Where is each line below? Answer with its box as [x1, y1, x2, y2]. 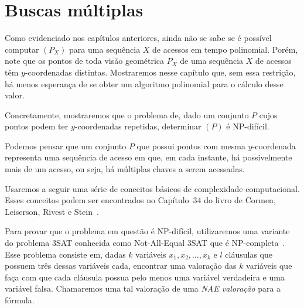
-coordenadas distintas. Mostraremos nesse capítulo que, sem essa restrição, [25, 66, 296, 78]
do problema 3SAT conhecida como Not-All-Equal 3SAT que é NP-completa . [5, 237, 285, 249]
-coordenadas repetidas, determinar [74, 120, 201, 132]
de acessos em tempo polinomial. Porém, [152, 43, 298, 55]
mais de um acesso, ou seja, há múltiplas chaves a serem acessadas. [5, 163, 245, 175]
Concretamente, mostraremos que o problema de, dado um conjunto [5, 108, 249, 121]
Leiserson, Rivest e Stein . [5, 205, 99, 217]
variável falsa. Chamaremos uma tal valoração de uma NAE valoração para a [5, 282, 281, 295]
